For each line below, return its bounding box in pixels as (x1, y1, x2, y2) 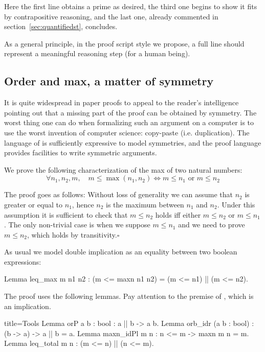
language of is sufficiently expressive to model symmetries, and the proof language (4, 137, 261, 148)
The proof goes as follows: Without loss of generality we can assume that (4, 189, 233, 200)
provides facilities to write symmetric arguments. (4, 147, 157, 158)
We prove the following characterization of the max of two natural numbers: (4, 164, 242, 175)
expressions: (4, 256, 41, 267)
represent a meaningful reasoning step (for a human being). (4, 48, 190, 59)
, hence (72, 199, 94, 209)
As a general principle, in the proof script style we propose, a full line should (4, 38, 245, 49)
